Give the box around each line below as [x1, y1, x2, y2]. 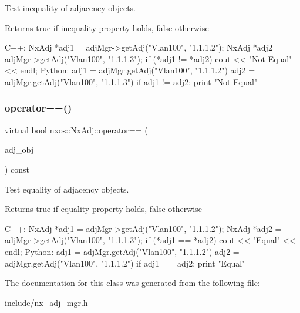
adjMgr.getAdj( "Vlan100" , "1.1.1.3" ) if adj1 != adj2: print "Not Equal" [5, 75, 258, 87]
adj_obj [5, 143, 34, 156]
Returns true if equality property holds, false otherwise [5, 203, 202, 215]
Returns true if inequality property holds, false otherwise [5, 21, 209, 33]
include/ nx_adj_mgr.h [5, 296, 88, 308]
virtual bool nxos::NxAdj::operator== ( [5, 123, 148, 136]
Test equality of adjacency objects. [5, 183, 129, 195]
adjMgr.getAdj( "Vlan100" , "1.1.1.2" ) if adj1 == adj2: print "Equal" [5, 257, 245, 269]
